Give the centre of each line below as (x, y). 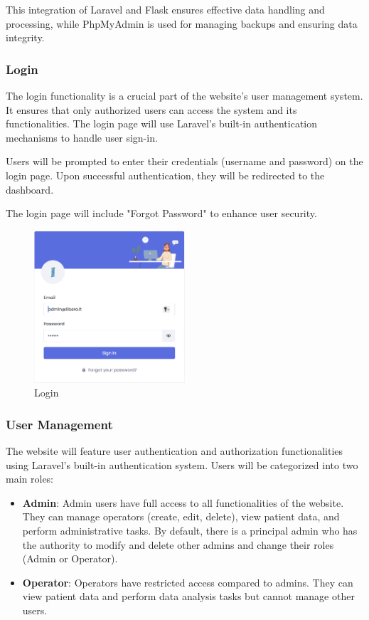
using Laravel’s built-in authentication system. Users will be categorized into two (182, 464)
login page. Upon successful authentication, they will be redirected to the (165, 175)
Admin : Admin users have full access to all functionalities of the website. (183, 502)
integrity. (25, 37)
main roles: (30, 479)
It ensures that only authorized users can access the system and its (151, 109)
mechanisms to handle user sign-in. (82, 137)
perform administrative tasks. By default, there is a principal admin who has (190, 530)
